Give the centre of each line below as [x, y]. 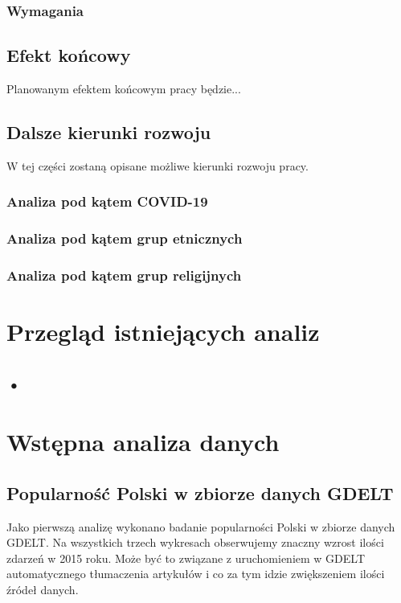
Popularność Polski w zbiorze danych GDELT [200, 492]
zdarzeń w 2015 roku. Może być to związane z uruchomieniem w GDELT [186, 558]
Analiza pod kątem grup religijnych [124, 275]
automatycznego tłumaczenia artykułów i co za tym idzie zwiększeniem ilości [196, 574]
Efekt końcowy [69, 55]
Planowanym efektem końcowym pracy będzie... [124, 89]
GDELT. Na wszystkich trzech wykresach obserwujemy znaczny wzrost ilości [195, 542]
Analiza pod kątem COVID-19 [107, 201]
